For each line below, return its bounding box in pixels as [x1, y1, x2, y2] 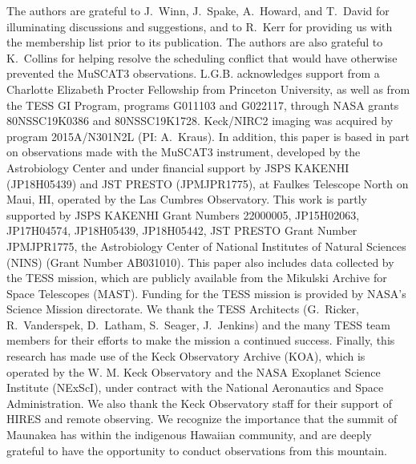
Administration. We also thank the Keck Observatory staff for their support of [6, 394, 392, 411]
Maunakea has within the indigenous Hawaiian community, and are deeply [6, 426, 372, 443]
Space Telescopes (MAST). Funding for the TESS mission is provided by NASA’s [6, 284, 406, 301]
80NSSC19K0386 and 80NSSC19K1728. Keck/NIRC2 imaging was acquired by [6, 112, 394, 129]
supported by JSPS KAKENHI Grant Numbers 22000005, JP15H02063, [6, 206, 360, 223]
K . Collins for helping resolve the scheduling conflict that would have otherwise [6, 49, 398, 66]
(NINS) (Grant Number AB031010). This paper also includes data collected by [6, 253, 394, 270]
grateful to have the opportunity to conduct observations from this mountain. [6, 442, 387, 458]
